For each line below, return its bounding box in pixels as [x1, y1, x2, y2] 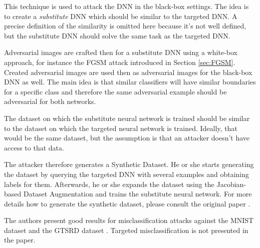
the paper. [4, 234, 36, 245]
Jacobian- [216, 178, 246, 189]
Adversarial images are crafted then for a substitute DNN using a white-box [4, 47, 237, 57]
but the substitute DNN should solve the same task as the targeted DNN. [4, 30, 230, 40]
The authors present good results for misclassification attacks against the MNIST [4, 215, 254, 225]
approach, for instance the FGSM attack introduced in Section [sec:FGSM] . [4, 56, 235, 67]
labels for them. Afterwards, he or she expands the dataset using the [4, 178, 214, 189]
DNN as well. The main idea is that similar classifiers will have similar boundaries [4, 76, 256, 87]
